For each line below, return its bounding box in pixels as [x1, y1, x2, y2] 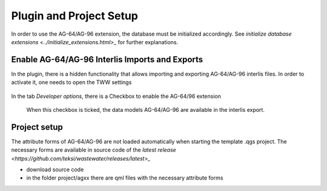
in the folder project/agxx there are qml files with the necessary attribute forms [26, 174, 223, 181]
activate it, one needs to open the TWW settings [11, 79, 132, 86]
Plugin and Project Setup [11, 9, 139, 22]
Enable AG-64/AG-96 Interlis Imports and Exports [11, 54, 203, 65]
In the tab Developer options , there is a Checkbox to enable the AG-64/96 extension [11, 92, 221, 100]
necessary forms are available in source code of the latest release [11, 146, 177, 154]
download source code [26, 166, 84, 173]
